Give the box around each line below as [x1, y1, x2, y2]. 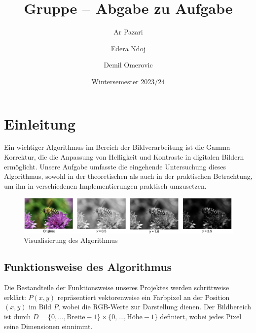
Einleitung [4, 113, 76, 133]
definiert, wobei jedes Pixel [160, 311, 242, 322]
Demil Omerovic [104, 60, 153, 70]
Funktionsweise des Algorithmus [4, 259, 172, 274]
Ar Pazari [113, 27, 143, 37]
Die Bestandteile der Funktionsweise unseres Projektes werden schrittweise [4, 282, 229, 293]
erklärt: [4, 292, 26, 302]
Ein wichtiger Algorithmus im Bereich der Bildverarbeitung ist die [4, 142, 204, 152]
